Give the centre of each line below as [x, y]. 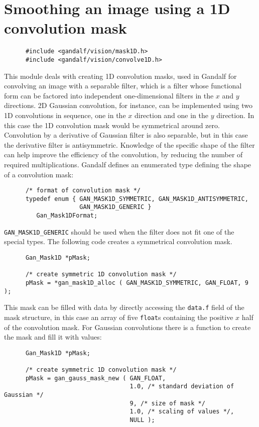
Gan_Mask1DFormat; [67, 216]
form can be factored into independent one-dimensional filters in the [109, 95]
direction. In [235, 115]
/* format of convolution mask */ [83, 191]
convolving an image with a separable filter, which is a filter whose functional [123, 86]
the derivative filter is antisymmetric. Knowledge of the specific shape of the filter [129, 144]
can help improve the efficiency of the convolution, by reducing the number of [123, 154]
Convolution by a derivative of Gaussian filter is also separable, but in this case [126, 135]
